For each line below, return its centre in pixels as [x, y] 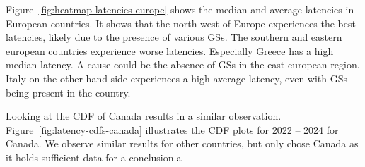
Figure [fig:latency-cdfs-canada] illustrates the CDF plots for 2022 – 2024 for [172, 129]
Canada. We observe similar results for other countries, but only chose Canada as [182, 143]
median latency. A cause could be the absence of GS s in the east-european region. [183, 64]
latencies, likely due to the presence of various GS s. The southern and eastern [174, 37]
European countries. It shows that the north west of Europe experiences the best [181, 23]
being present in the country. [68, 92]
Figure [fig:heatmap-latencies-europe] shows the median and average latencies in [180, 9]
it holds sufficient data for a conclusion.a [94, 157]
